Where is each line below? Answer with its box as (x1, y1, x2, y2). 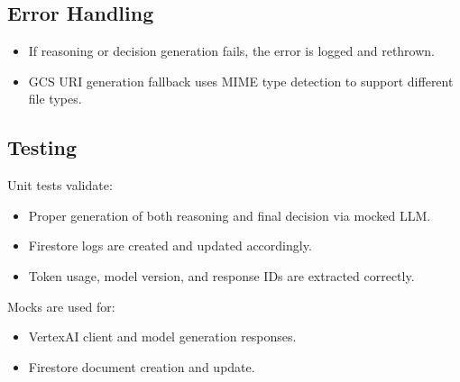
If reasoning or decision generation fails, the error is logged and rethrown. (28, 41, 435, 60)
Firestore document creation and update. (28, 357, 255, 376)
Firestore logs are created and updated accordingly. (28, 236, 312, 255)
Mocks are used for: (7, 296, 115, 315)
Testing (7, 133, 77, 161)
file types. (28, 89, 82, 108)
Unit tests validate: (7, 176, 113, 195)
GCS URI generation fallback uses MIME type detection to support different (28, 71, 454, 90)
